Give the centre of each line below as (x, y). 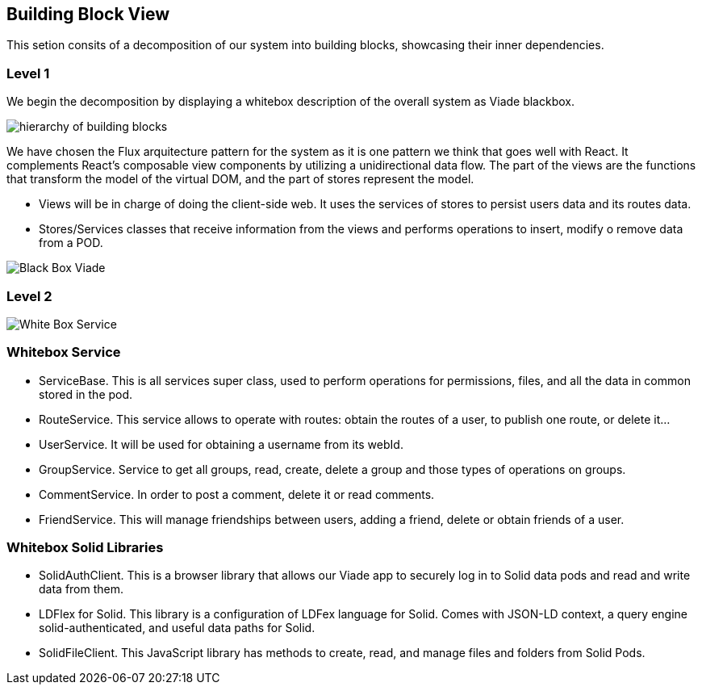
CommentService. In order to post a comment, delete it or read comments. (237, 494)
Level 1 (28, 73)
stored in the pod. (86, 394)
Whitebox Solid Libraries (85, 548)
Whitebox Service (64, 352)
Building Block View (88, 14)
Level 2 (29, 296)
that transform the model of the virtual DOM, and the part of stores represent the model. (240, 179)
